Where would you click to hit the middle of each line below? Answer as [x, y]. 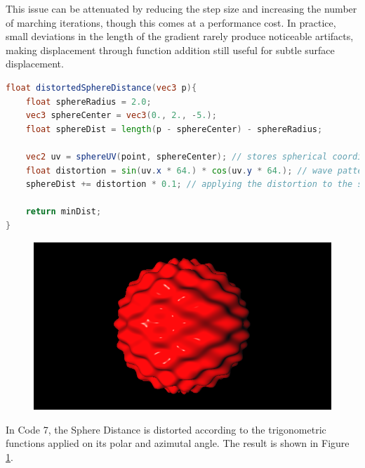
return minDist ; [64, 212]
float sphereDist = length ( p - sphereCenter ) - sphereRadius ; [174, 129]
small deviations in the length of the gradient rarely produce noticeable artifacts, [180, 36]
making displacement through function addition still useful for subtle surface [170, 50]
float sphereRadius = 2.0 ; [88, 102]
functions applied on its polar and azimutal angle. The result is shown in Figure [178, 443]
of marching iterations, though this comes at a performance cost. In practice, [171, 22]
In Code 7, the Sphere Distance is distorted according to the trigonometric [166, 429]
